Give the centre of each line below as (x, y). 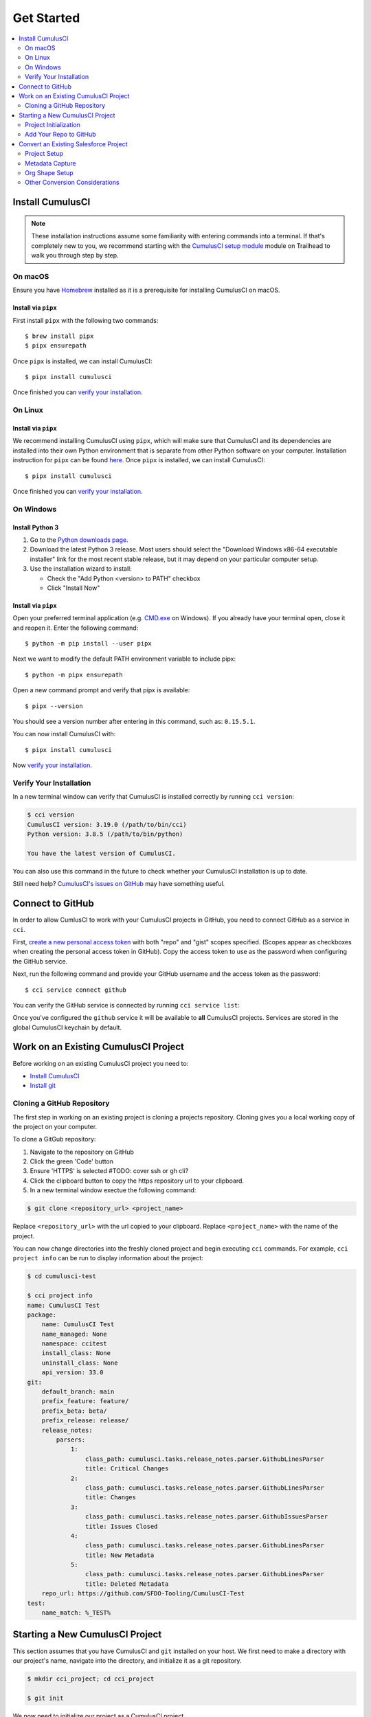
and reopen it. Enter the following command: (76, 628)
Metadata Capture (50, 163)
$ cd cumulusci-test (61, 1276)
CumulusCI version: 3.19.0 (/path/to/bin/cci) (107, 825)
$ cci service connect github (76, 990)
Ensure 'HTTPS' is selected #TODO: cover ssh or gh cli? (109, 1171)
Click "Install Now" (74, 588)
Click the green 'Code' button (71, 1161)
